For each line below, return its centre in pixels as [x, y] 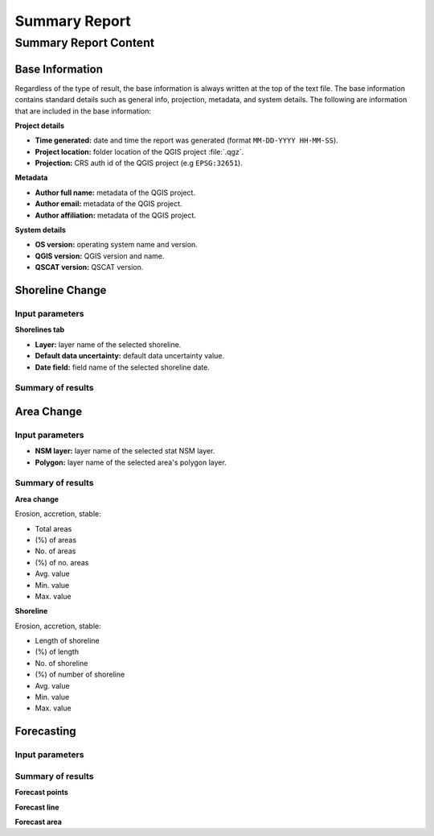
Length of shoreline [67, 641]
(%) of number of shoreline [80, 675]
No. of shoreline [61, 663]
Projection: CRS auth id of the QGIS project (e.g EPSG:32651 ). [139, 163]
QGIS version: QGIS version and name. [100, 256]
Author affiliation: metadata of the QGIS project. [116, 215]
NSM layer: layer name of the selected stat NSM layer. [125, 451]
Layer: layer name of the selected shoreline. [108, 344]
